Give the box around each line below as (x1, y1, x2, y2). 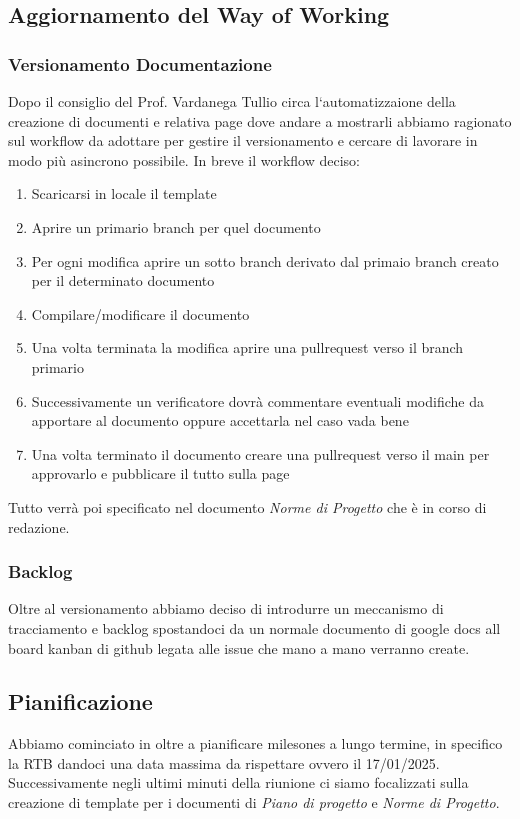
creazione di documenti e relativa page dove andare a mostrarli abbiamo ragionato (8, 110, 512, 131)
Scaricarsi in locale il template (31, 183, 217, 204)
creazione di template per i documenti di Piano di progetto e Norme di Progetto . (8, 792, 500, 813)
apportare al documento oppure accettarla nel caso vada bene (31, 410, 409, 431)
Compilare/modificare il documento (31, 303, 250, 324)
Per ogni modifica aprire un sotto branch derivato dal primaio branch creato (31, 250, 499, 271)
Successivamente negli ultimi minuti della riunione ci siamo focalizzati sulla (8, 772, 469, 793)
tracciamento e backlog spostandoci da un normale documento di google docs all (8, 617, 501, 638)
